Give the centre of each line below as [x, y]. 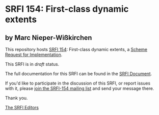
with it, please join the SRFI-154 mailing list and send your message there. [80, 88]
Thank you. [16, 98]
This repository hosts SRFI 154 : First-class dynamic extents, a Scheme [76, 49]
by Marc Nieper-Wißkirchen [49, 38]
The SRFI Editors [22, 107]
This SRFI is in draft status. [32, 64]
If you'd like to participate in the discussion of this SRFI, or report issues [78, 83]
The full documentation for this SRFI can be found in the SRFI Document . [79, 74]
